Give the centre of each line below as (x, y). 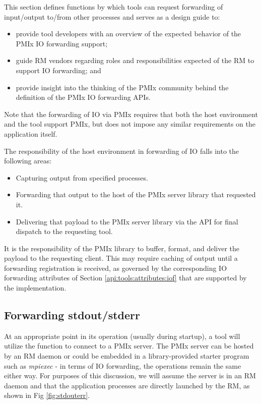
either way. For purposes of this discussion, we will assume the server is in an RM (130, 376)
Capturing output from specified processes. (82, 177)
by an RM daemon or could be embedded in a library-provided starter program (127, 356)
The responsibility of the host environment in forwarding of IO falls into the (122, 151)
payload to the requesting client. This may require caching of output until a (121, 258)
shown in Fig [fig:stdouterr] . (47, 395)
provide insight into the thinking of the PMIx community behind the (122, 87)
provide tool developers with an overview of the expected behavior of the (128, 34)
